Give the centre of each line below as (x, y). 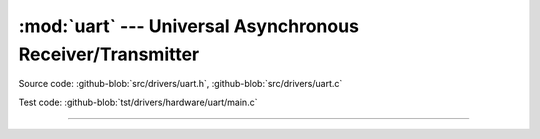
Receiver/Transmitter (109, 54)
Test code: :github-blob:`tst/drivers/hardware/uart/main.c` (138, 102)
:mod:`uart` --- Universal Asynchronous (189, 26)
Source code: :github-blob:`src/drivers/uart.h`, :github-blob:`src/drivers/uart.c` (180, 84)
